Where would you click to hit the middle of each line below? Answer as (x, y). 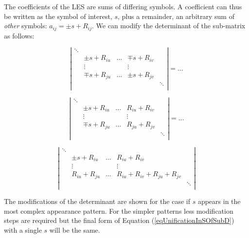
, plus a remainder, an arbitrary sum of (176, 16)
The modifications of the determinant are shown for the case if (97, 201)
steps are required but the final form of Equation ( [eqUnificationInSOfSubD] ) (119, 220)
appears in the (219, 201)
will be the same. (75, 229)
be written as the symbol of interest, (58, 16)
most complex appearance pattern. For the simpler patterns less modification (119, 211)
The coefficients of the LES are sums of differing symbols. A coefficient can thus (123, 6)
